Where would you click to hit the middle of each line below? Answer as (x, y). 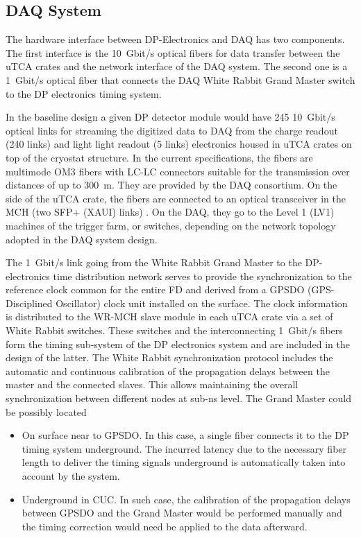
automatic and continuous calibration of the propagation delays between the (168, 371)
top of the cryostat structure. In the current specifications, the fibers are (159, 157)
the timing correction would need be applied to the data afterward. (165, 526)
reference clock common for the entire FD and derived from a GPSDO (155, 289)
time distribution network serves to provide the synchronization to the (202, 276)
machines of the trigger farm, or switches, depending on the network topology (171, 225)
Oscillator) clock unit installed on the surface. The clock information (202, 303)
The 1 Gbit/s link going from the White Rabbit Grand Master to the (154, 262)
